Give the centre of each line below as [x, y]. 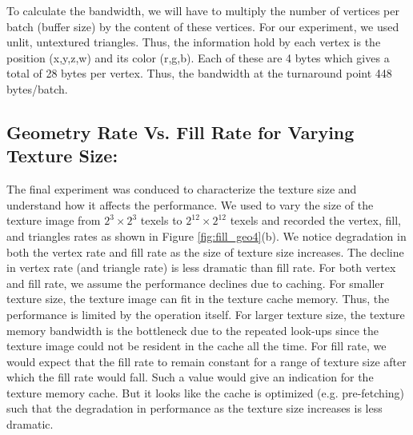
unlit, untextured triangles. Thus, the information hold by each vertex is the [194, 42]
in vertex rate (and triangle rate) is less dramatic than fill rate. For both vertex [201, 267]
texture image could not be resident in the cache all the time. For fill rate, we [196, 346]
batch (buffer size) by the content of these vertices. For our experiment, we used [203, 26]
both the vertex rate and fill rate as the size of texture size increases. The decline [205, 251]
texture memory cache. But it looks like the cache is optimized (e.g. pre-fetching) [206, 392]
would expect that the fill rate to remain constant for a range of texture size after [206, 361]
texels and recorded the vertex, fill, [315, 220]
